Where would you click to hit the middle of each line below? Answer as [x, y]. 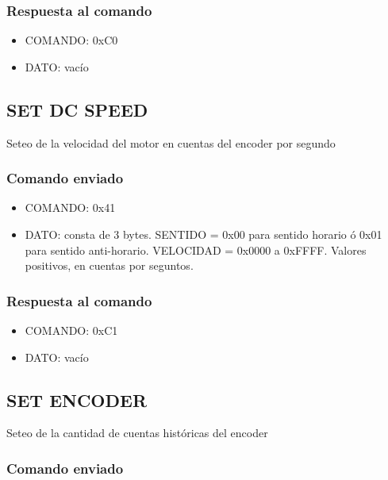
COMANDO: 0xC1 [71, 330]
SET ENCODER [77, 399]
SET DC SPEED [77, 109]
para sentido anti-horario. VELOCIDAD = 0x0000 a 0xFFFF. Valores [196, 250]
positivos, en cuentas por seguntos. [109, 265]
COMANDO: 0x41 [70, 207]
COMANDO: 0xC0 [71, 40]
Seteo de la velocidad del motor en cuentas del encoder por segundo [171, 142]
